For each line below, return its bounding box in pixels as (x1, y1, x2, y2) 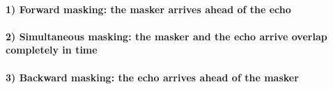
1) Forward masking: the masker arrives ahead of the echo (6, 1, 291, 16)
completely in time (6, 42, 98, 57)
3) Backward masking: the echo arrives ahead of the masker (6, 70, 299, 84)
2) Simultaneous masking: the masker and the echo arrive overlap (6, 29, 327, 43)
